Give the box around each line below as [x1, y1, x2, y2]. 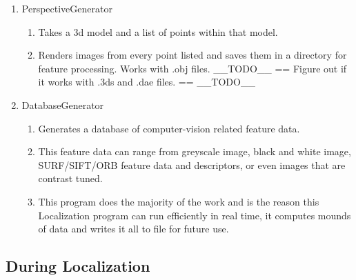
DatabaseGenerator [21, 97, 104, 112]
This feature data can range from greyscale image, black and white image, [38, 144, 351, 159]
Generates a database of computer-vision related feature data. [38, 121, 300, 135]
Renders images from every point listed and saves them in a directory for [38, 48, 347, 62]
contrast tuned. [38, 171, 103, 186]
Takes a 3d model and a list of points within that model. [38, 24, 278, 39]
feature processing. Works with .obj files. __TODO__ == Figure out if [38, 61, 347, 75]
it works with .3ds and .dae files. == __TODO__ [38, 74, 255, 89]
